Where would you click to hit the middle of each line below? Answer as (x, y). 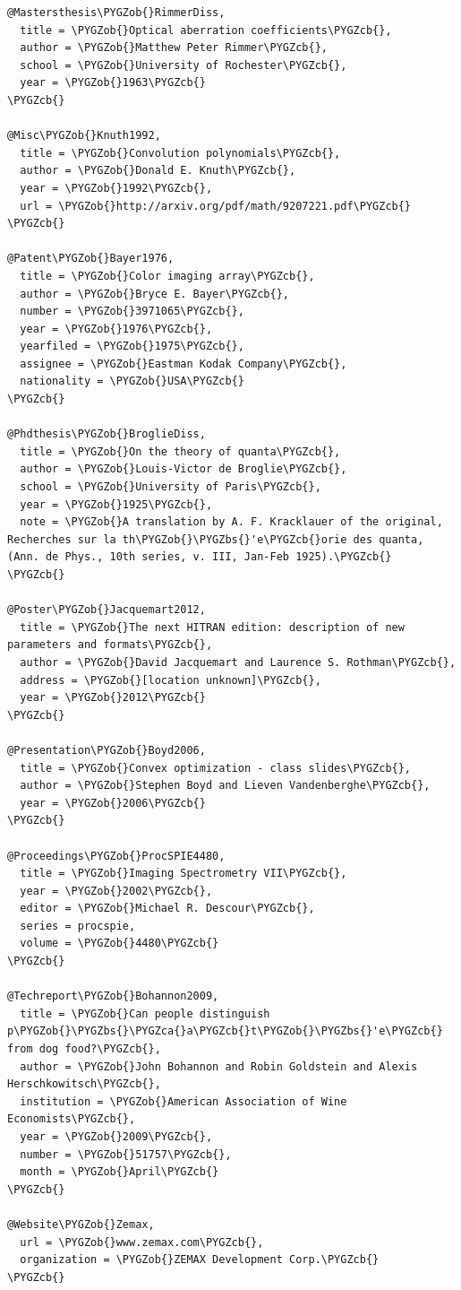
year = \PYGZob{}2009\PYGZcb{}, (116, 1137)
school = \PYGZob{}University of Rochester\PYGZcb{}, (184, 65)
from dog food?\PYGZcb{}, (84, 1049)
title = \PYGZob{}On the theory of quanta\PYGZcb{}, (180, 451)
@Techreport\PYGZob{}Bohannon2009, (113, 996)
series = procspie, (78, 926)
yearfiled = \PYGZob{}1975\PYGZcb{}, (132, 346)
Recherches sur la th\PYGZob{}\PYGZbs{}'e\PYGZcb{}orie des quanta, (216, 539)
